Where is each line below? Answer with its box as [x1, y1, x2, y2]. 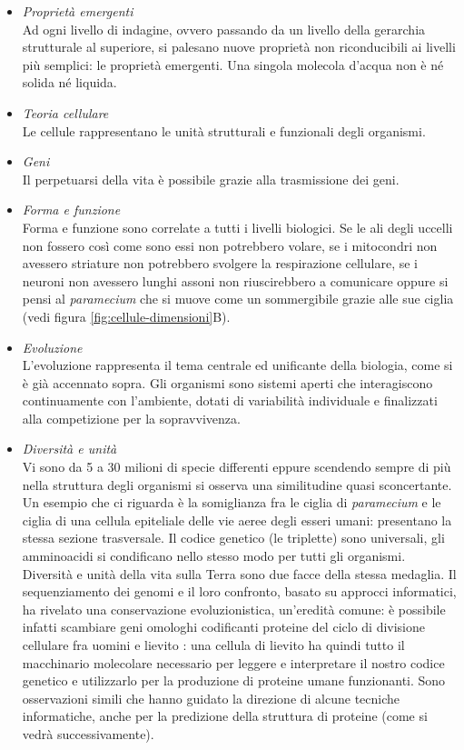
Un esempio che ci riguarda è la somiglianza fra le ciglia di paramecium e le [22, 493, 441, 512]
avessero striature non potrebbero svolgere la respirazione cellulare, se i [22, 254, 418, 273]
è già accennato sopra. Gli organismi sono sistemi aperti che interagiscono [22, 373, 433, 392]
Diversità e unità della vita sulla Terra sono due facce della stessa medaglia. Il [22, 564, 457, 583]
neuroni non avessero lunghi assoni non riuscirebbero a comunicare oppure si [22, 271, 449, 290]
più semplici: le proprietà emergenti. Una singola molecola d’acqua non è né [22, 55, 444, 74]
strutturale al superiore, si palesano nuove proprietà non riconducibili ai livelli [22, 37, 456, 56]
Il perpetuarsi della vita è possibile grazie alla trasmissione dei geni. [22, 169, 400, 188]
